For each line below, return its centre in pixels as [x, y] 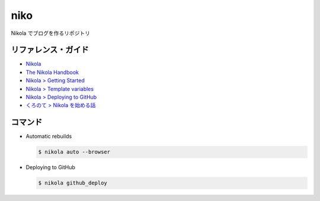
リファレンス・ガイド [50, 50]
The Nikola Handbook [52, 72]
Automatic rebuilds [49, 137]
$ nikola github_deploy [73, 183]
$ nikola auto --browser [74, 152]
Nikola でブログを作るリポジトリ [50, 33]
